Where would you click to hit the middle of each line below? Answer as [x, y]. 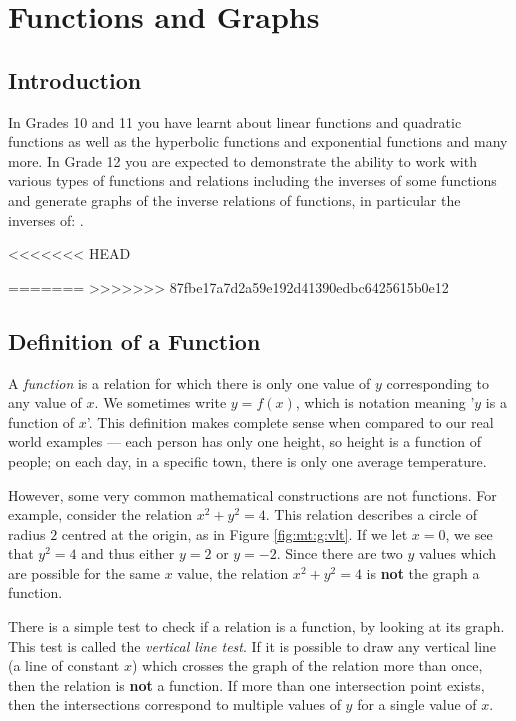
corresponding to [437, 382]
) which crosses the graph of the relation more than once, [307, 665]
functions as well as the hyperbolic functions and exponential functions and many [258, 141]
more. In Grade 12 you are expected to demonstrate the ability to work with [242, 160]
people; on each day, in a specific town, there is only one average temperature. [247, 460]
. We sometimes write [160, 402]
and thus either [128, 553]
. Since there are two [339, 553]
